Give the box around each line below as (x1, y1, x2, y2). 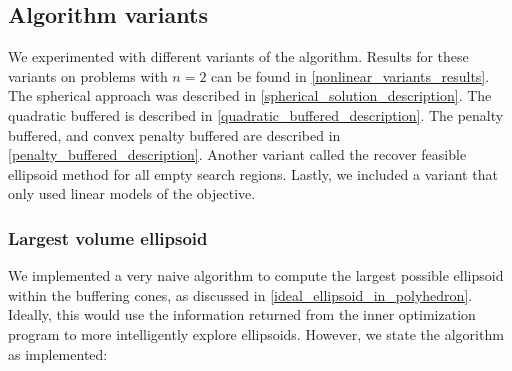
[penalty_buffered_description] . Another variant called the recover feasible (8, 144, 467, 165)
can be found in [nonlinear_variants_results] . (211, 65, 490, 86)
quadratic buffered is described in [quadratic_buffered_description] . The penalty (8, 104, 504, 125)
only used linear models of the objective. (8, 183, 256, 204)
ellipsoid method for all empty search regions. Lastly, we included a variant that (8, 163, 498, 184)
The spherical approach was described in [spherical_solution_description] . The (8, 85, 492, 106)
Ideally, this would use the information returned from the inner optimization (8, 304, 476, 325)
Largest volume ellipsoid (8, 225, 208, 250)
